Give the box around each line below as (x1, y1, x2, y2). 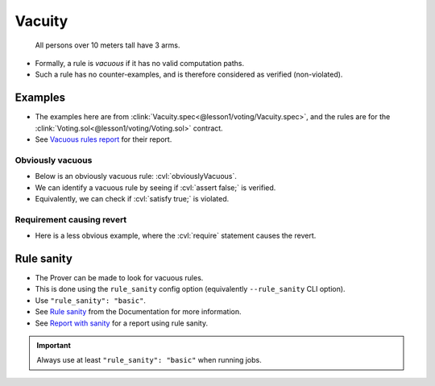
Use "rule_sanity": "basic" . (35, 295, 147, 305)
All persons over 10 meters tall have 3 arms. (35, 40, 180, 50)
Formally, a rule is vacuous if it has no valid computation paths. (35, 58, 245, 68)
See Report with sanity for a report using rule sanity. (35, 318, 209, 328)
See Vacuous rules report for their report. (35, 135, 172, 144)
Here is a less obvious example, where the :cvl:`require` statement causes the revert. (35, 230, 317, 241)
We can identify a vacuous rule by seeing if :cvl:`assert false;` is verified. (35, 182, 276, 193)
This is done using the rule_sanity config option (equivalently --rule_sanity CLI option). (35, 284, 346, 294)
